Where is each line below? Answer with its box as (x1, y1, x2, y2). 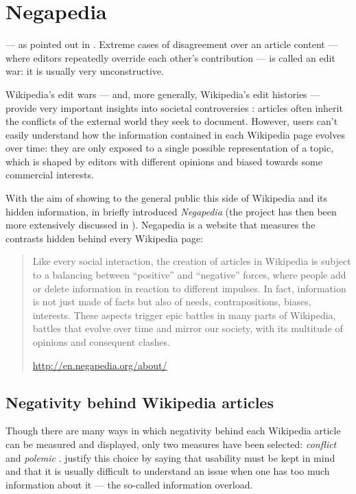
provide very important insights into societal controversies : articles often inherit (5, 100, 343, 115)
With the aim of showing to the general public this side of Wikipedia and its (5, 191, 327, 205)
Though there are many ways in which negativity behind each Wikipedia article (5, 423, 341, 438)
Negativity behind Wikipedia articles (5, 391, 274, 412)
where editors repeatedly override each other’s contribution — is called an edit (5, 50, 335, 64)
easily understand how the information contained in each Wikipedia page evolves (5, 127, 345, 141)
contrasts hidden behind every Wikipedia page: (5, 231, 204, 245)
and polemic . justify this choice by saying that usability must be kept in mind (5, 450, 335, 464)
